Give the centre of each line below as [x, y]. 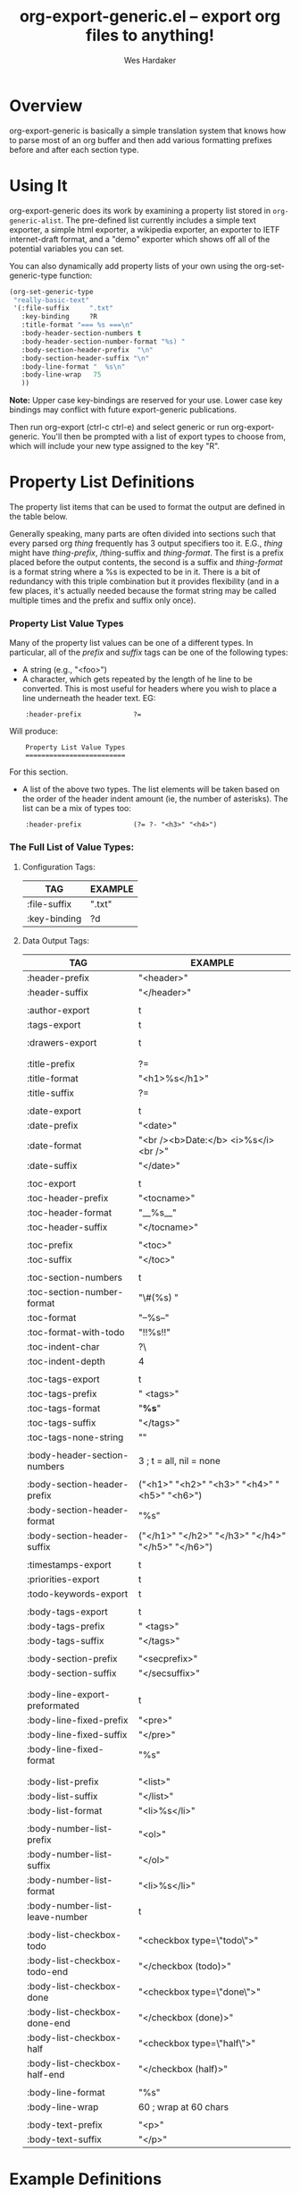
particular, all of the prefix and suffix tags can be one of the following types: [149, 652]
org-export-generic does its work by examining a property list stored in [140, 210]
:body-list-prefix [62, 1782]
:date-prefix [52, 1125]
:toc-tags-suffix [61, 1422]
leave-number [57, 1917]
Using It [39, 186]
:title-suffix [50, 1093]
